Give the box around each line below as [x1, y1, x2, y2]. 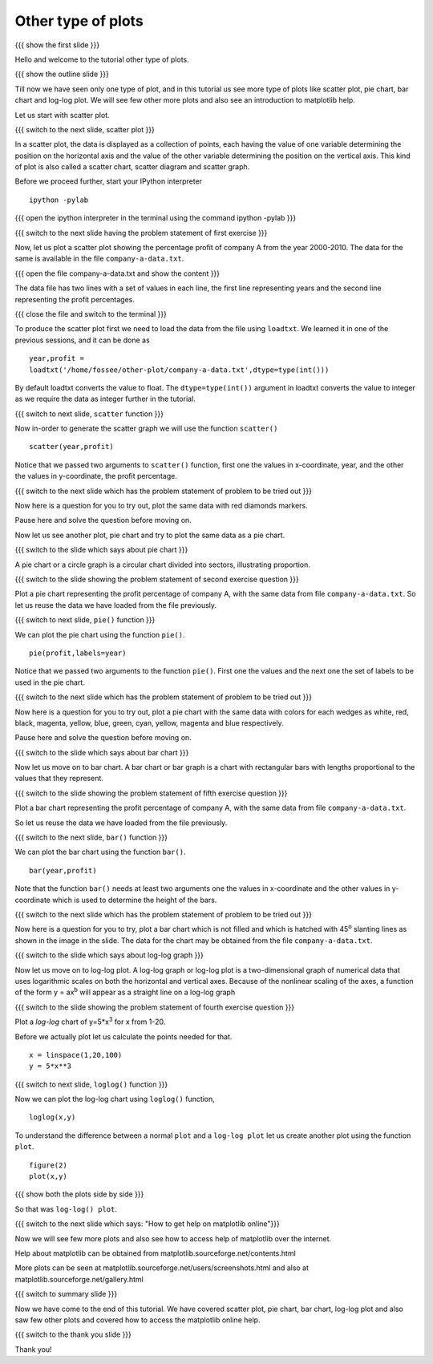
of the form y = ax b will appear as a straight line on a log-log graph [14, 986, 236, 998]
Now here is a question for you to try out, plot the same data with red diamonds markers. [14, 501, 308, 511]
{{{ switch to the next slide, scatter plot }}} [14, 124, 156, 134]
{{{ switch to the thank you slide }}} [14, 1330, 132, 1339]
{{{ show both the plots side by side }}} [14, 1189, 144, 1199]
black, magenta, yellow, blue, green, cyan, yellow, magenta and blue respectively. [14, 718, 284, 727]
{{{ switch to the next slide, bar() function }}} [14, 832, 168, 842]
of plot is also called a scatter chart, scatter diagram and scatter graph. [14, 162, 250, 172]
